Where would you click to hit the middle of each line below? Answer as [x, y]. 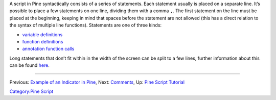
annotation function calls [48, 49]
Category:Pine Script [31, 91]
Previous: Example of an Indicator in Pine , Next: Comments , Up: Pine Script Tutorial [97, 82]
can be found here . [29, 65]
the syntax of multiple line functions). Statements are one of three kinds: [86, 25]
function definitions [43, 41]
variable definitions [42, 34]
